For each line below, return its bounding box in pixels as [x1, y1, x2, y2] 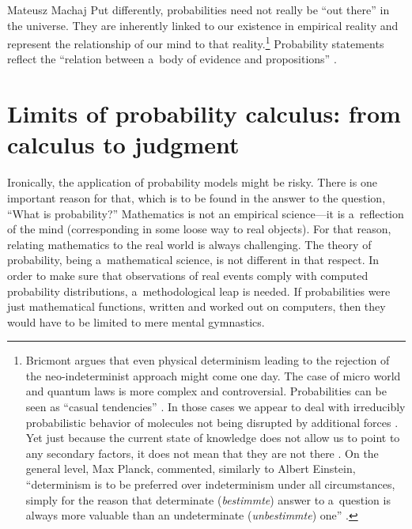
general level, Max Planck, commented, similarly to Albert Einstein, [25, 460, 356, 477]
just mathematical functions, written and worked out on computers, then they [7, 298, 386, 315]
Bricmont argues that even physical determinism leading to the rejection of [25, 352, 390, 368]
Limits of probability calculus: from [7, 97, 401, 130]
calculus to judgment [7, 128, 240, 161]
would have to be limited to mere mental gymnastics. [7, 313, 265, 330]
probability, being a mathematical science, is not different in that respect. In [7, 251, 380, 268]
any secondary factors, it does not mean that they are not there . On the [25, 444, 379, 461]
